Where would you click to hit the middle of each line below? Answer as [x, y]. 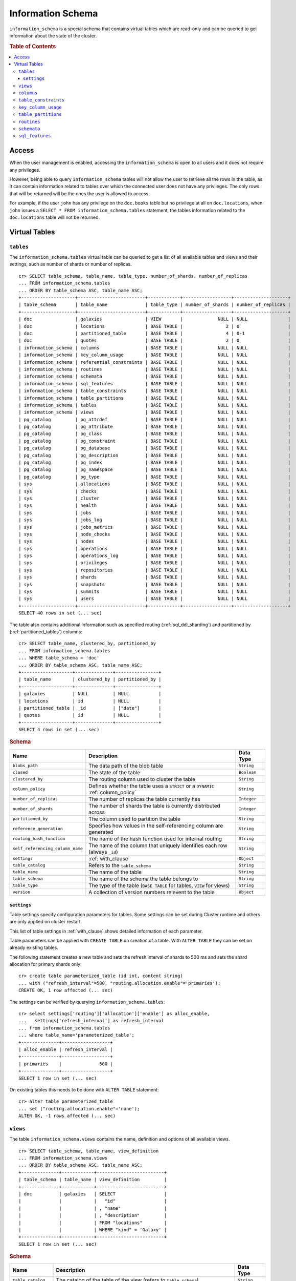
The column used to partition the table [135, 819]
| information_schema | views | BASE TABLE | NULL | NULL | [155, 412]
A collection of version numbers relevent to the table [152, 892]
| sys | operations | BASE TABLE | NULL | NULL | [155, 549]
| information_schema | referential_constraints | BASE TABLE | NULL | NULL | [155, 362]
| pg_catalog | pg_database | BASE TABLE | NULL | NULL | [155, 448]
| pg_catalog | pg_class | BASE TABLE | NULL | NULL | [155, 434]
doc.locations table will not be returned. [55, 217]
